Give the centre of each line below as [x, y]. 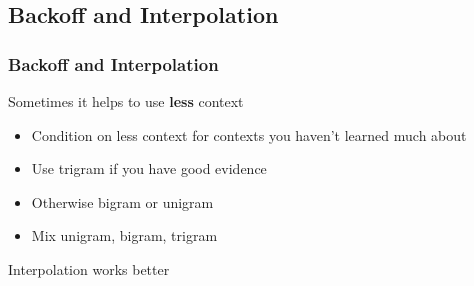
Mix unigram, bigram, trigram [124, 235]
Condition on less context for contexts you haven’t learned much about [249, 134]
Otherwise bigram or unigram [122, 201]
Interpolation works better [89, 268]
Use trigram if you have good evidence [149, 168]
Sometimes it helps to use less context [126, 101]
